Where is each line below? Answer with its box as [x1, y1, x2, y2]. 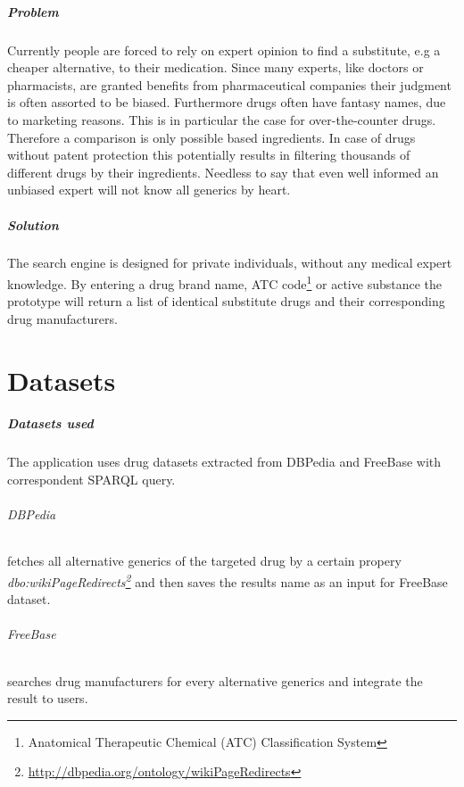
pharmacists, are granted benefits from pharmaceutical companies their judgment [7, 75, 452, 94]
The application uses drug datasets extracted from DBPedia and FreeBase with [7, 452, 442, 471]
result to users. [7, 689, 88, 708]
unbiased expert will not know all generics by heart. [7, 180, 291, 199]
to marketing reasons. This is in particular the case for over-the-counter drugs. [7, 110, 436, 128]
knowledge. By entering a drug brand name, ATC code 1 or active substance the [7, 272, 443, 293]
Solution [7, 215, 59, 234]
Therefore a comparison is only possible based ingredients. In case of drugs [7, 128, 416, 146]
